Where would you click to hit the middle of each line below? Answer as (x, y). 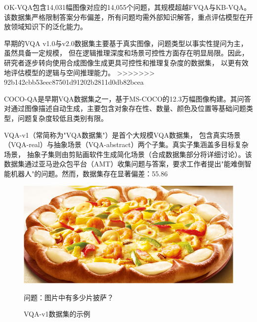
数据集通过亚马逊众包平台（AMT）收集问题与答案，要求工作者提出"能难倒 (124, 164)
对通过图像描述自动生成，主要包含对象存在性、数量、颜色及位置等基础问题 (125, 108)
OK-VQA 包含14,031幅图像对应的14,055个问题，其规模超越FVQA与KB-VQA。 (128, 7)
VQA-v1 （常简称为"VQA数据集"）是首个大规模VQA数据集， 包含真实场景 (122, 134)
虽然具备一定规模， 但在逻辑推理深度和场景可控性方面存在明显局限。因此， (126, 53)
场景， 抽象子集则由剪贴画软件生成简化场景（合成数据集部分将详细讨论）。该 (128, 154)
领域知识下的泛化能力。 (49, 27)
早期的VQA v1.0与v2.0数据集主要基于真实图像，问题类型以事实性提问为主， (126, 43)
